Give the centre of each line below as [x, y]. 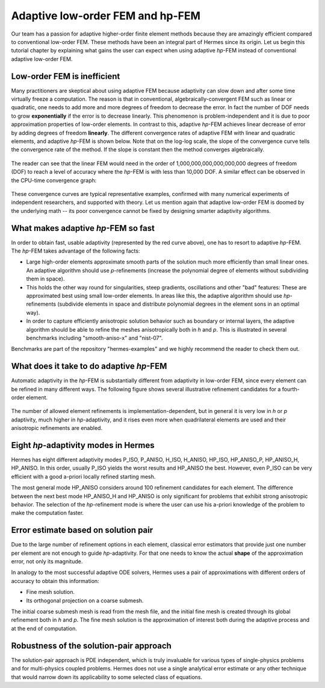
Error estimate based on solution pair [82, 530]
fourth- [291, 389]
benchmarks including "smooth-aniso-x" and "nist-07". [94, 338]
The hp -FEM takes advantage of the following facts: [76, 251]
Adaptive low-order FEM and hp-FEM [106, 16]
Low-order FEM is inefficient [66, 76]
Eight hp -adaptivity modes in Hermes [83, 445]
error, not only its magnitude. [47, 561]
